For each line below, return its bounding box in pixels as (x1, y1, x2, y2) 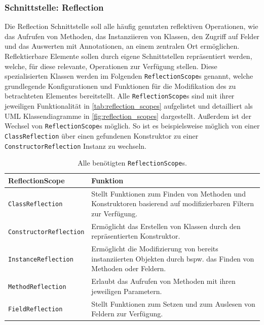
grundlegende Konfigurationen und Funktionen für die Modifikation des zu (5, 80, 236, 91)
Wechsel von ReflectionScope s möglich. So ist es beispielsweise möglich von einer (5, 120, 260, 131)
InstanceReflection (8, 255, 73, 263)
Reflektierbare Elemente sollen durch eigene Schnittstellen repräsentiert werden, (5, 51, 252, 61)
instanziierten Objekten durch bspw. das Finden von (91, 253, 254, 264)
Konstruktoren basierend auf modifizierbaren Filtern (91, 198, 254, 209)
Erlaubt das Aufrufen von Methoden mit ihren (91, 276, 236, 286)
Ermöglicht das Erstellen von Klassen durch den (91, 220, 241, 231)
